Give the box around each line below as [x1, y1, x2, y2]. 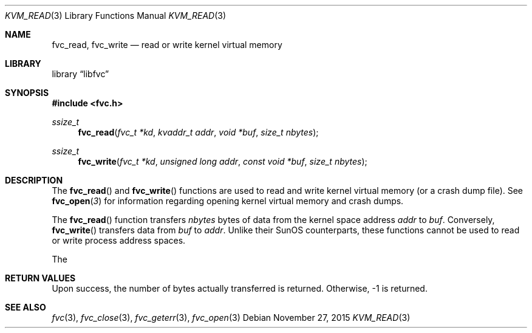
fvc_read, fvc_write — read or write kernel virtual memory [52, 39, 282, 50]
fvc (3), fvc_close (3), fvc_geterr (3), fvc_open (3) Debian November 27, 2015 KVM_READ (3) [52, 312, 411, 323]
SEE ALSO [5, 302, 46, 312]
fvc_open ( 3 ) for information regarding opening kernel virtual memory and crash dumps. [52, 196, 404, 206]
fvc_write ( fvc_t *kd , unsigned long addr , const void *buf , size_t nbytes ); [78, 156, 367, 166]
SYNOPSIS [5, 88, 49, 98]
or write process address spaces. [52, 235, 186, 245]
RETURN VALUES [5, 273, 76, 283]
